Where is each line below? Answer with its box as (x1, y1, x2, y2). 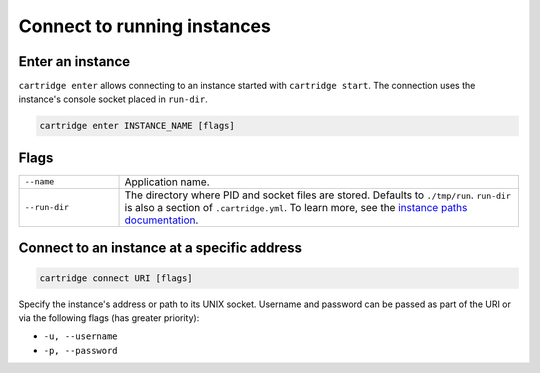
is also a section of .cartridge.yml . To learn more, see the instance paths (124, 200, 468, 214)
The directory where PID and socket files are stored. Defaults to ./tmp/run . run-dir (124, 188, 512, 202)
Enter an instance (18, 53, 131, 70)
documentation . (124, 213, 199, 227)
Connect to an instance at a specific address (18, 240, 302, 257)
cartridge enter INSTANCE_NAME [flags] (39, 120, 235, 132)
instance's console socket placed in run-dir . (18, 93, 209, 105)
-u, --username (43, 331, 119, 342)
